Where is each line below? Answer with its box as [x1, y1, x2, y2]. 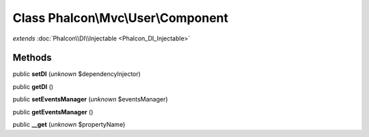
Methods [12, 52, 52, 64]
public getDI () [12, 82, 54, 90]
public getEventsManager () [12, 108, 94, 116]
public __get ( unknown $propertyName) [12, 121, 126, 129]
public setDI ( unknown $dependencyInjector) [12, 70, 141, 78]
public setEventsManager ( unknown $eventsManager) [12, 95, 168, 103]
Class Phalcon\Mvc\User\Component [12, 10, 229, 25]
